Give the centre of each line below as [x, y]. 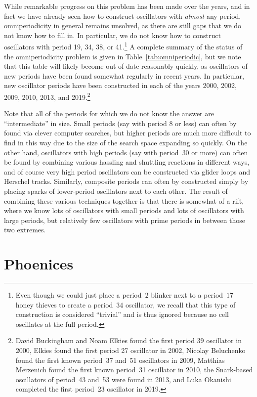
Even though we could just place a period [79, 295]
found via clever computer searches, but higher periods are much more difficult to [128, 133]
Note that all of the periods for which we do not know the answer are [109, 113]
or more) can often [220, 152]
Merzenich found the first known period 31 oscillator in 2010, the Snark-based [134, 370]
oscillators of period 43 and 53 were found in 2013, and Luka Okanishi [123, 379]
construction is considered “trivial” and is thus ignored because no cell [122, 314]
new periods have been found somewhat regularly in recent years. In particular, [124, 75]
